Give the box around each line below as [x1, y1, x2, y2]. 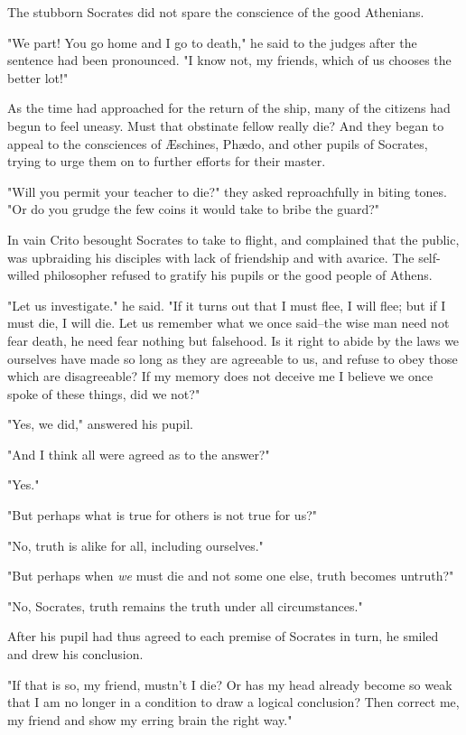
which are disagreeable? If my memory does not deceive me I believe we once [7, 367, 433, 386]
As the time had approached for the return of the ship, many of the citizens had [7, 98, 451, 117]
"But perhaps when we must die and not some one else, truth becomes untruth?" [7, 566, 454, 585]
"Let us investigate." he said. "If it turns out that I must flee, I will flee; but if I [7, 295, 446, 314]
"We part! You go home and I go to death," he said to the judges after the [7, 33, 417, 51]
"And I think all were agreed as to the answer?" [7, 444, 270, 463]
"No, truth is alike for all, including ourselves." [7, 535, 264, 554]
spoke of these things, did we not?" [7, 384, 200, 403]
